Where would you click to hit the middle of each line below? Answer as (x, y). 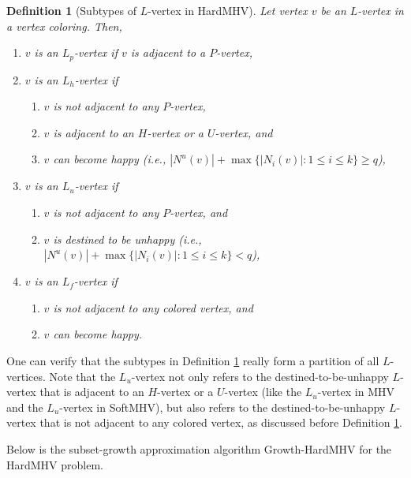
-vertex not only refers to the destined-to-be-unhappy (260, 376)
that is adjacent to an (92, 392)
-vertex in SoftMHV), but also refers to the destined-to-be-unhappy (222, 407)
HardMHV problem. (55, 464)
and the (25, 407)
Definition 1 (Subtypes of (71, 10)
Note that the (82, 376)
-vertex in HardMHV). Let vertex (228, 10)
